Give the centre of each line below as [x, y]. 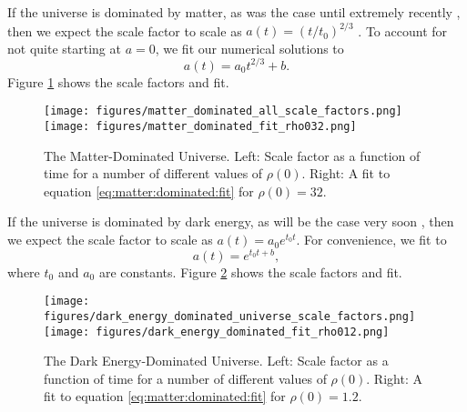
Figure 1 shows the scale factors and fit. [118, 81]
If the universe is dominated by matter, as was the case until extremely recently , [234, 12]
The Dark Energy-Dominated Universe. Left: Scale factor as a [216, 361]
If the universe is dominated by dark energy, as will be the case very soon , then [231, 221]
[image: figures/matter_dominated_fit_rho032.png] [200, 127]
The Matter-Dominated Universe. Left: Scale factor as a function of [232, 155]
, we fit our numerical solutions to [249, 48]
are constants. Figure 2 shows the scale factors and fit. [250, 271]
